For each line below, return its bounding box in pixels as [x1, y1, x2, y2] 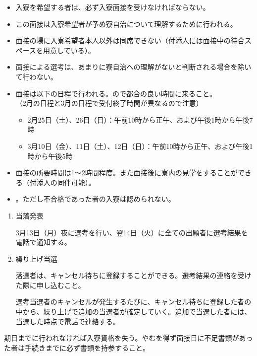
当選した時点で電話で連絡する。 [15, 316, 120, 326]
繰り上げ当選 [15, 253, 57, 264]
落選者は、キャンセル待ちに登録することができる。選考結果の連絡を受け [15, 270, 252, 281]
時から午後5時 [27, 150, 73, 161]
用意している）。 [43, 45, 95, 55]
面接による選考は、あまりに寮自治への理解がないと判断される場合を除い [15, 62, 252, 72]
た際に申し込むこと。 [15, 280, 85, 290]
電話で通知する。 [15, 237, 71, 247]
